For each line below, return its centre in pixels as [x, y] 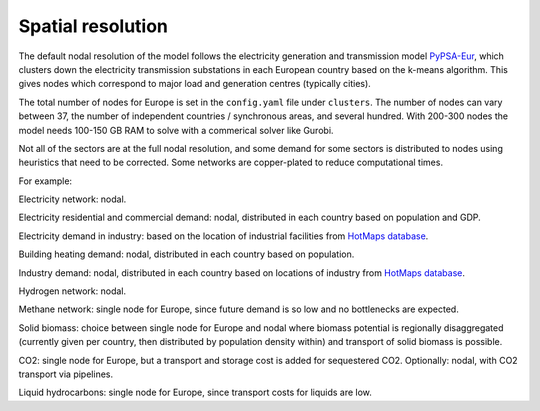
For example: [45, 181]
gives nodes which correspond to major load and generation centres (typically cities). [195, 84]
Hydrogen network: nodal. [72, 291]
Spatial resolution [93, 26]
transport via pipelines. [66, 374]
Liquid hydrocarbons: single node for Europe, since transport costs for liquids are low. [195, 392]
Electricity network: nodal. [72, 199]
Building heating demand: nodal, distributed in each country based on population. [186, 254]
